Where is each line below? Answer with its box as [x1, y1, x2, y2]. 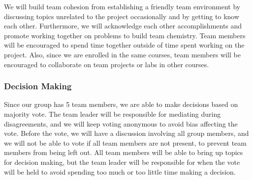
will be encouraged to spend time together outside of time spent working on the [4, 40, 245, 50]
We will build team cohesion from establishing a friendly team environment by [4, 1, 241, 11]
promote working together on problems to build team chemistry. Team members [4, 30, 246, 40]
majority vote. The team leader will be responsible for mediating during [4, 108, 221, 119]
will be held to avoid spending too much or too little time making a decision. [4, 166, 236, 177]
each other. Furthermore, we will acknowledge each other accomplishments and [4, 21, 242, 31]
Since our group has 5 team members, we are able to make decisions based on [4, 99, 238, 109]
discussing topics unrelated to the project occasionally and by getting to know [4, 11, 240, 21]
